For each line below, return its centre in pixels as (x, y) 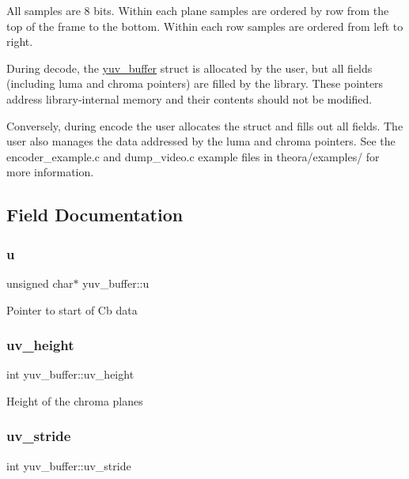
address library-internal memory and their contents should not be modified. (189, 98)
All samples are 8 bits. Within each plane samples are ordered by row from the (198, 10)
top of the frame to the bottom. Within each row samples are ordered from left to (205, 26)
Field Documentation (95, 215)
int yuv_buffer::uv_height (70, 374)
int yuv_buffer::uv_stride (69, 465)
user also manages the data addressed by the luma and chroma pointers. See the (201, 141)
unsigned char (40, 283)
